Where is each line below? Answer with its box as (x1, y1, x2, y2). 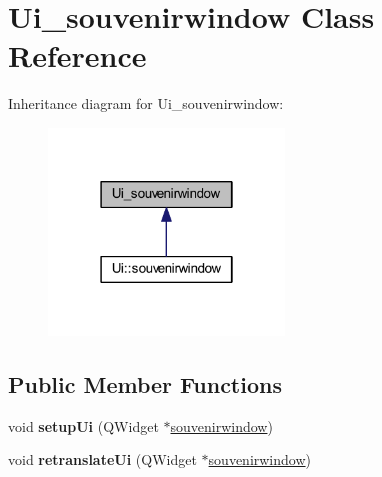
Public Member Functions (8, 368, 282, 399)
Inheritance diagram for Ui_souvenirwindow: (8, 93, 284, 114)
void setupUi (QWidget (8, 415, 159, 436)
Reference (8, 35, 147, 76)
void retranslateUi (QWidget (8, 449, 197, 470)
